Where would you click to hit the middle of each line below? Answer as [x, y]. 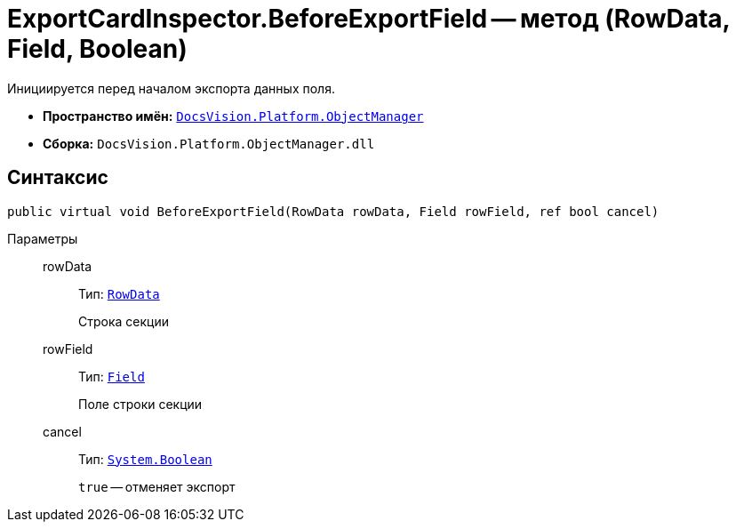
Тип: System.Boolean [145, 459]
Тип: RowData [119, 293]
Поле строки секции [140, 404]
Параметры [43, 238]
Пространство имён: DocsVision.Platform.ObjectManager [233, 116]
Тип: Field [112, 376]
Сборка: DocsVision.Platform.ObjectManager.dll [209, 143]
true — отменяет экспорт [157, 486]
